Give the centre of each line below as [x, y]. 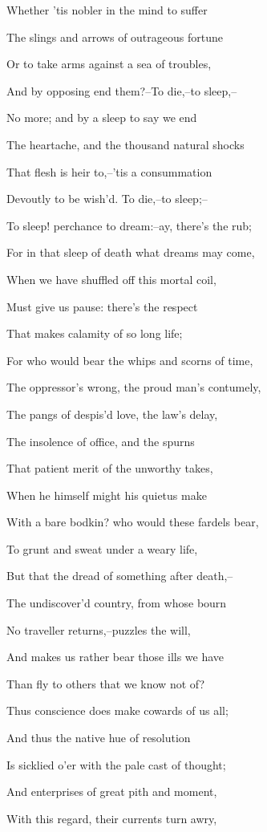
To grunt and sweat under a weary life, [102, 548]
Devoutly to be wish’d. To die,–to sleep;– [107, 199]
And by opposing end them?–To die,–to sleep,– [122, 90]
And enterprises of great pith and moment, [112, 791]
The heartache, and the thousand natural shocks [125, 144]
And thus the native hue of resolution [99, 738]
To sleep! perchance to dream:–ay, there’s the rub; [129, 225]
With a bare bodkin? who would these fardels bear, [133, 522]
